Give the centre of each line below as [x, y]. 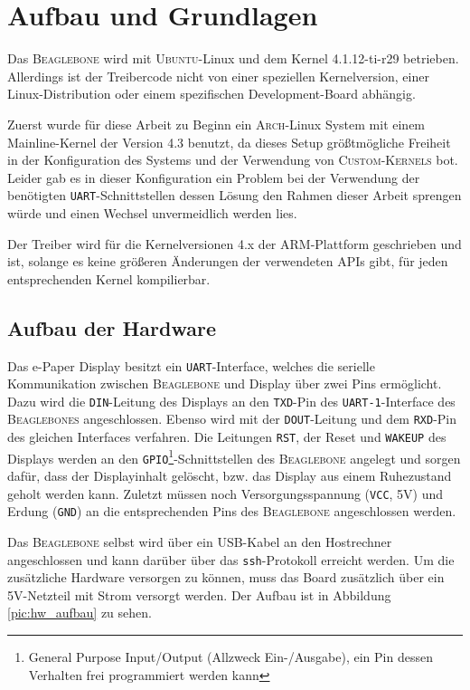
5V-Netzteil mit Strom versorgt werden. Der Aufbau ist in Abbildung [199, 594]
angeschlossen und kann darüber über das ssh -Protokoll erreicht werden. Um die [231, 559]
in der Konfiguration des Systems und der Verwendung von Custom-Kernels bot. [233, 160]
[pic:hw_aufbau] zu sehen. [80, 613]
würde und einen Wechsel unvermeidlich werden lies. [152, 212]
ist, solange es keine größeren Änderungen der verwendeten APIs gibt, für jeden [228, 261]
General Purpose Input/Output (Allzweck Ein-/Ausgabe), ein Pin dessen [230, 656]
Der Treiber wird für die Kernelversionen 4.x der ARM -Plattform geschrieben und [235, 243]
